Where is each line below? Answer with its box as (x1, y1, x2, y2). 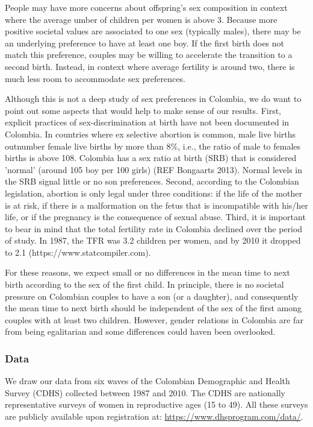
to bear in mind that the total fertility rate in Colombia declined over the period (5, 222, 303, 235)
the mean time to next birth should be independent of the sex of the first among (5, 302, 302, 314)
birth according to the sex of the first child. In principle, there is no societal (5, 278, 284, 291)
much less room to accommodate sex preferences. (5, 72, 185, 84)
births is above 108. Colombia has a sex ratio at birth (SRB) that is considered (5, 151, 297, 164)
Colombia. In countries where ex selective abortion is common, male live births (5, 127, 296, 140)
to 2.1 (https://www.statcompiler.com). (5, 245, 151, 258)
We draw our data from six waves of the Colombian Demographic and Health (5, 375, 290, 387)
